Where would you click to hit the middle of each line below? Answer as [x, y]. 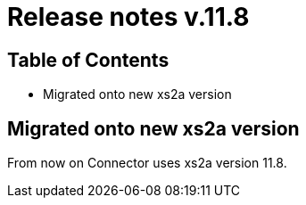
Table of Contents [88, 60]
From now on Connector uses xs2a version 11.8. [147, 163]
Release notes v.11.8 [128, 17]
